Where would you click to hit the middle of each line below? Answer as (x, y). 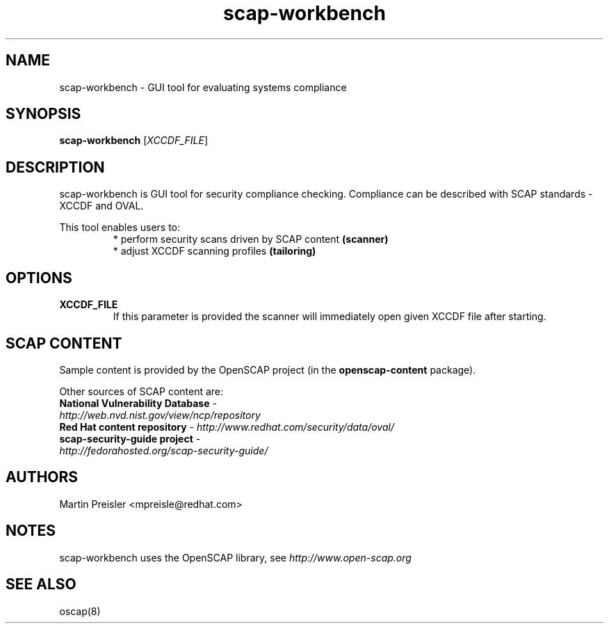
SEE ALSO (41, 584)
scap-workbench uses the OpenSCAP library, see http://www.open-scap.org (235, 557)
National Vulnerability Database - (138, 403)
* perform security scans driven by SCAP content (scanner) (251, 239)
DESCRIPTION (55, 167)
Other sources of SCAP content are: (141, 391)
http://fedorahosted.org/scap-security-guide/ (164, 450)
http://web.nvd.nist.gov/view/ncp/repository (160, 415)
